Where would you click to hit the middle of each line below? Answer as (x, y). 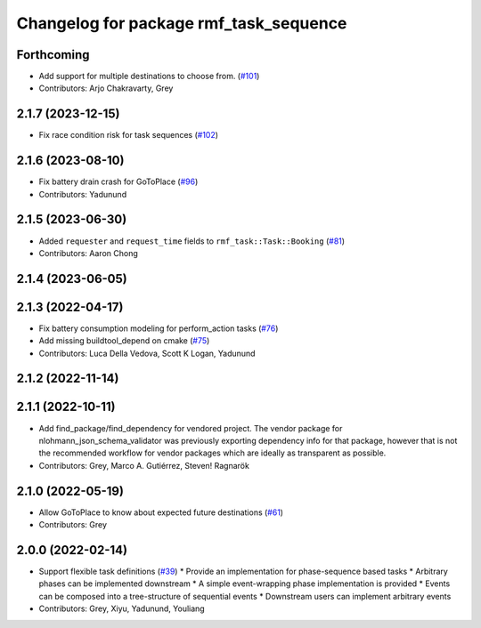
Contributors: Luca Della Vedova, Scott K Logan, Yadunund (147, 353)
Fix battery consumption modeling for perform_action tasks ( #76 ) (159, 328)
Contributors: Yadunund (83, 194)
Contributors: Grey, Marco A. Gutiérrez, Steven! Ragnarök (144, 465)
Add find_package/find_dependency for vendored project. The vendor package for (191, 428)
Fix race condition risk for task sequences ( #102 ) (128, 135)
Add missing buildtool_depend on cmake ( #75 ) (124, 341)
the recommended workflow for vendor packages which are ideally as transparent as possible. (212, 453)
